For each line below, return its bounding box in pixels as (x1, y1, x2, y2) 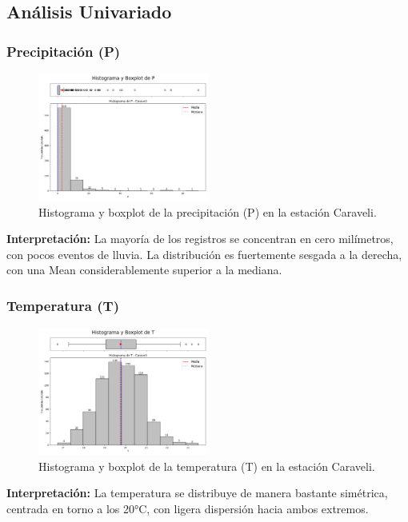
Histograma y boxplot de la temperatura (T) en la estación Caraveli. (38, 457, 375, 474)
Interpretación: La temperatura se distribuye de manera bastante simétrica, (6, 484, 388, 501)
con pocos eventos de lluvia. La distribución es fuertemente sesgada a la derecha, (6, 245, 402, 262)
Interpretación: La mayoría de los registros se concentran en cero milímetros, (6, 230, 394, 247)
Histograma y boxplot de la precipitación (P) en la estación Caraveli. (38, 203, 377, 220)
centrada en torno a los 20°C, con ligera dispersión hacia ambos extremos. (6, 500, 369, 516)
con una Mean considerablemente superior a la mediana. (6, 261, 282, 278)
